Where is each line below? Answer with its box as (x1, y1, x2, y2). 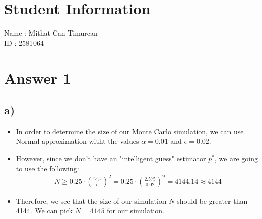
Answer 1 (4, 67, 72, 88)
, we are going (214, 153, 258, 164)
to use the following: (16, 163, 79, 173)
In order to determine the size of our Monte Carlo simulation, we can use (16, 126, 244, 136)
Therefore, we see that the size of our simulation (16, 195, 167, 206)
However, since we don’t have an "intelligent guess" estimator (16, 153, 206, 164)
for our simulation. (107, 205, 165, 216)
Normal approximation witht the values (16, 136, 139, 146)
